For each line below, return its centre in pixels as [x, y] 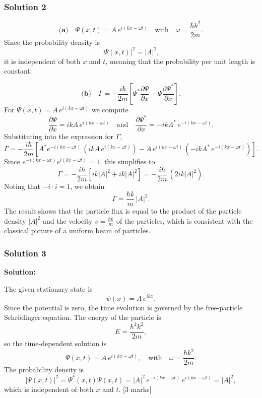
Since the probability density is [52, 42]
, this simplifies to [127, 161]
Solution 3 [25, 253]
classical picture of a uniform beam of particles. [77, 230]
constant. [18, 71]
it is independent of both [42, 61]
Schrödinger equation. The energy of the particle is [83, 317]
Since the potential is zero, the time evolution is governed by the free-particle [123, 307]
